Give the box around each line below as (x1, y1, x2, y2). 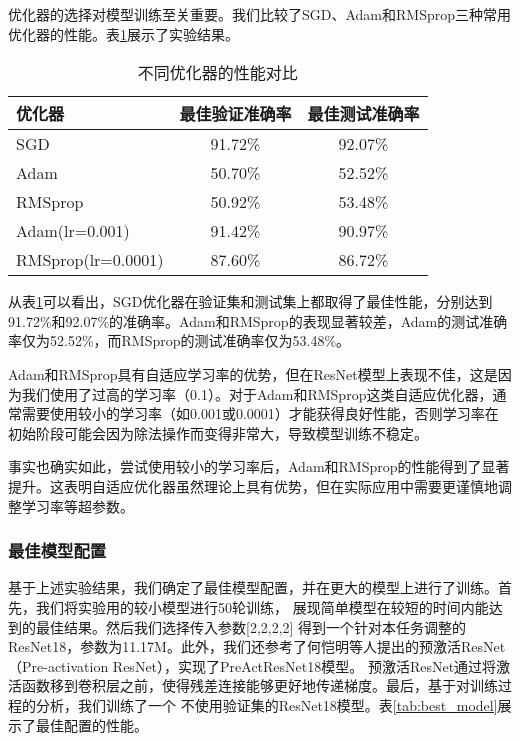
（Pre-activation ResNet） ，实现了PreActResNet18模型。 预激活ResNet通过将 (8, 655, 497, 676)
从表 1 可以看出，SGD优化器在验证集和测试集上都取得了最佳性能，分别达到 (8, 291, 493, 312)
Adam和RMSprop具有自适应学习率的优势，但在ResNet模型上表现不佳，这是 (8, 363, 498, 384)
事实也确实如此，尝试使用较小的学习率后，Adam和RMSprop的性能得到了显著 (8, 456, 510, 477)
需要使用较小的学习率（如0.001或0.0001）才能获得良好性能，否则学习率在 (21, 403, 499, 424)
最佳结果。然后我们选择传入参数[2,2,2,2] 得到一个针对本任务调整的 (35, 616, 467, 637)
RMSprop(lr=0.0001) (16, 248, 164, 272)
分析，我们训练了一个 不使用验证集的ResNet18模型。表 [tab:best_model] (35, 694, 498, 715)
